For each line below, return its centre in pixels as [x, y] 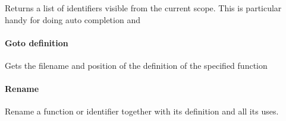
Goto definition [37, 42]
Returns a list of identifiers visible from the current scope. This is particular [143, 8]
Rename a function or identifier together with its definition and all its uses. [142, 111]
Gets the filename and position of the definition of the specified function [136, 65]
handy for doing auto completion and [73, 19]
